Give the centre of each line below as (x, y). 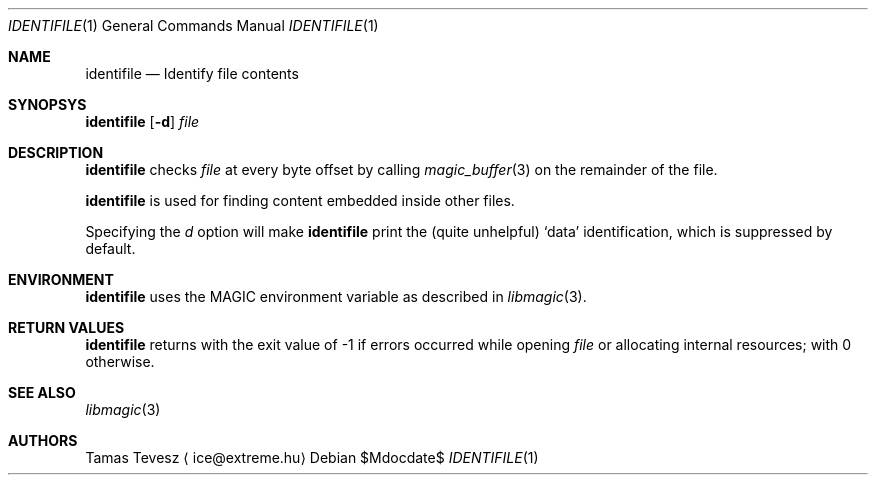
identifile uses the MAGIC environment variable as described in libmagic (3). (336, 296)
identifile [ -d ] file (142, 121)
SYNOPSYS (47, 104)
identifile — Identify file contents (192, 73)
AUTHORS (43, 440)
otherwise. (120, 361)
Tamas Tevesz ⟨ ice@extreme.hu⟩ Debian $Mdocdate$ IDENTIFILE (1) (312, 457)
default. (110, 248)
